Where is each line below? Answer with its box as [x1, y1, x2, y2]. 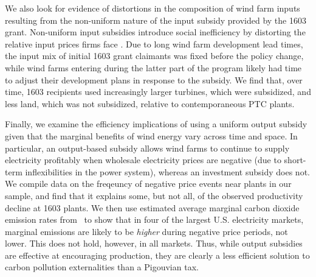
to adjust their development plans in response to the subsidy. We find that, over [5, 73, 303, 86]
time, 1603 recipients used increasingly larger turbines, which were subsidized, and [5, 85, 311, 98]
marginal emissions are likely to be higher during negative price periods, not [5, 225, 288, 237]
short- [284, 153, 306, 166]
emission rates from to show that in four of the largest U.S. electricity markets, [5, 213, 304, 226]
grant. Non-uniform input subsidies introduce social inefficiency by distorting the [5, 26, 306, 38]
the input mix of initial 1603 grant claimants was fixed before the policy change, [5, 49, 304, 62]
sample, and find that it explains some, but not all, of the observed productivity [5, 189, 303, 202]
